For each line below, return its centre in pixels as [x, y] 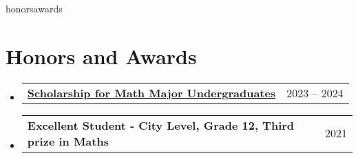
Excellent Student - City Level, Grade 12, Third [161, 125]
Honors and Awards [101, 56]
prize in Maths [68, 141]
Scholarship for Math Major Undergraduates [151, 92]
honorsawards [34, 8]
